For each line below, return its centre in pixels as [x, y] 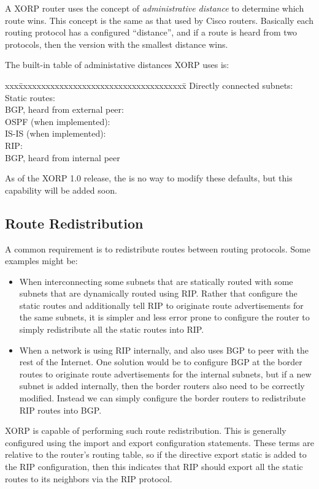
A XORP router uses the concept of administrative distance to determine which [155, 8]
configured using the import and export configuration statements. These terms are [159, 442]
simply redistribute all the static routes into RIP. [112, 329]
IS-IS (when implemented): [56, 133]
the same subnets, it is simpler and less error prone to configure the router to [164, 317]
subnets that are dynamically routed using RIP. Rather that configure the [158, 293]
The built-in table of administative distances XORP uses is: [117, 65]
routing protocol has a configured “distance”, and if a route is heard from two [151, 32]
